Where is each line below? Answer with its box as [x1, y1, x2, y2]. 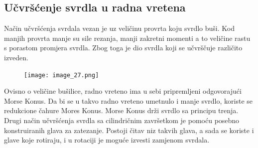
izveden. [4, 52, 28, 62]
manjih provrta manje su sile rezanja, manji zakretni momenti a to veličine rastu [4, 32, 251, 43]
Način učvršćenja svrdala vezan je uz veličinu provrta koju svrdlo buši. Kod [4, 23, 235, 33]
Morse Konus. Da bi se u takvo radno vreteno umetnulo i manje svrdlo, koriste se [4, 95, 253, 106]
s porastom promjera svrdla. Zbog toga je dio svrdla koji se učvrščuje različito [4, 42, 243, 53]
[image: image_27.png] [24, 71, 99, 79]
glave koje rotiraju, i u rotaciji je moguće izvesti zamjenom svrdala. [4, 135, 210, 145]
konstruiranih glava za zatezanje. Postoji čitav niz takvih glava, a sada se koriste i [4, 125, 254, 135]
